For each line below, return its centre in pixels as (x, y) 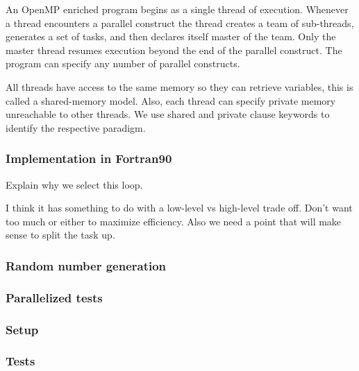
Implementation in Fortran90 (89, 158)
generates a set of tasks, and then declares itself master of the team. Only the (171, 36)
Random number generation (86, 265)
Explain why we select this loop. (74, 184)
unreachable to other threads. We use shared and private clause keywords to (168, 114)
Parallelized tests (54, 297)
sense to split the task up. (60, 235)
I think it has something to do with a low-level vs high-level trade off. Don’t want (179, 208)
